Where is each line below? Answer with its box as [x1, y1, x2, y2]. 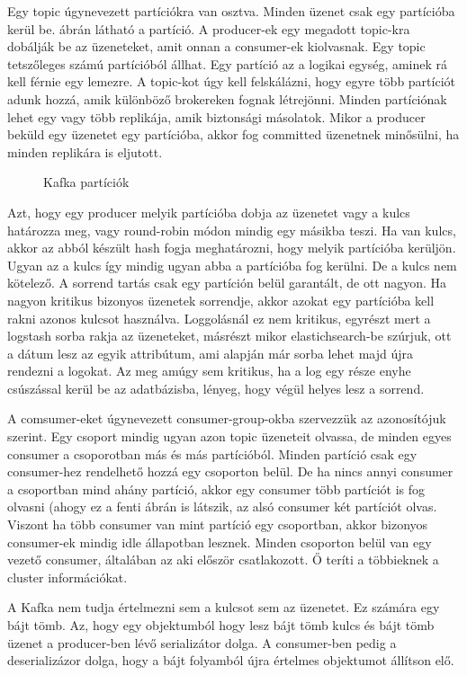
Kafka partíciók [43, 173, 130, 191]
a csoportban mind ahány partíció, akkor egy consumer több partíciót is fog [7, 479, 426, 498]
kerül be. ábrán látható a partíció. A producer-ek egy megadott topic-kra [7, 19, 410, 38]
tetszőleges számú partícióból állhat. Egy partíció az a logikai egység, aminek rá [7, 54, 448, 73]
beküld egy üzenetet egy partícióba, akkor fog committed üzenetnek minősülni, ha [7, 125, 460, 144]
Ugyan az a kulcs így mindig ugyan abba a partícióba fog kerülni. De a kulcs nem [7, 255, 457, 274]
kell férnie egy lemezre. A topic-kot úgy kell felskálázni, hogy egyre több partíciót [7, 72, 455, 91]
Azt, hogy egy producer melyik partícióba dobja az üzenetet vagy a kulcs [7, 202, 410, 221]
